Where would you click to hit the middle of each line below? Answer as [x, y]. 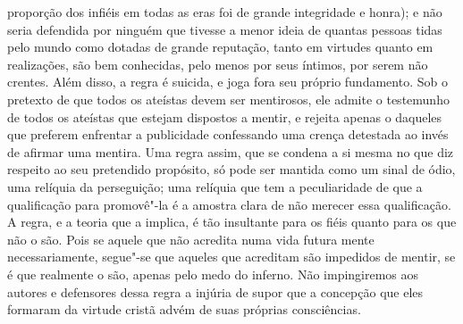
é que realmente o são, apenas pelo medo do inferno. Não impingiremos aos [213, 274]
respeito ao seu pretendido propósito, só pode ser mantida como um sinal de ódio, [231, 169]
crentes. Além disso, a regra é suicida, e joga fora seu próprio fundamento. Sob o [227, 82]
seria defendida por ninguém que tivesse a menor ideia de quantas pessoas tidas [225, 29]
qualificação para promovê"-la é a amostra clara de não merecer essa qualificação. [229, 204]
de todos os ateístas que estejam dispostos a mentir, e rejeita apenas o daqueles [225, 116]
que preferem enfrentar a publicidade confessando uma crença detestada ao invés [228, 134]
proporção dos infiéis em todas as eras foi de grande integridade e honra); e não [225, 12]
